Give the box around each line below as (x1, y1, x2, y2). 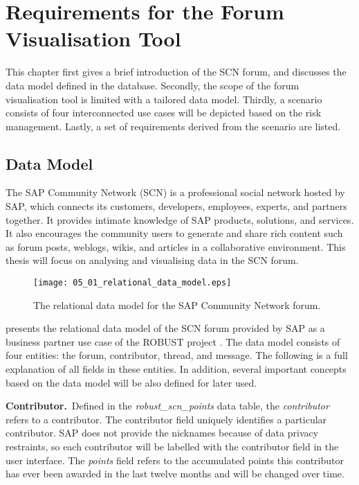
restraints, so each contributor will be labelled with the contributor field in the (6, 439, 339, 454)
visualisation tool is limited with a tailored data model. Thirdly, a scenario (6, 91, 322, 106)
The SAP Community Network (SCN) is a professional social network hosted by (6, 185, 345, 200)
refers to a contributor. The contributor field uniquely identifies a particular (6, 412, 327, 426)
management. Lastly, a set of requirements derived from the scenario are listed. (6, 118, 341, 133)
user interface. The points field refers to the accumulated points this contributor (6, 452, 344, 467)
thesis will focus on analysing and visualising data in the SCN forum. (6, 253, 299, 267)
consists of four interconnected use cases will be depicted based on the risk (6, 105, 322, 120)
